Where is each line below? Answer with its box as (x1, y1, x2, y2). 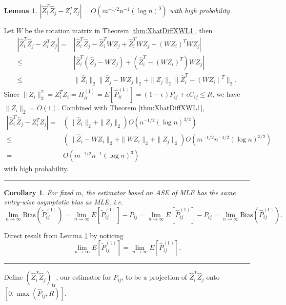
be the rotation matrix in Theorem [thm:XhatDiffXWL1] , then (24, 25, 213, 35)
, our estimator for (56, 272, 111, 282)
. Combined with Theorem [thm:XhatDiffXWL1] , (57, 102, 204, 113)
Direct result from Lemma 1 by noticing (4, 230, 123, 240)
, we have (212, 89, 240, 99)
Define (4, 272, 23, 282)
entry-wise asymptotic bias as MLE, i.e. (4, 197, 123, 207)
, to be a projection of (122, 272, 187, 282)
